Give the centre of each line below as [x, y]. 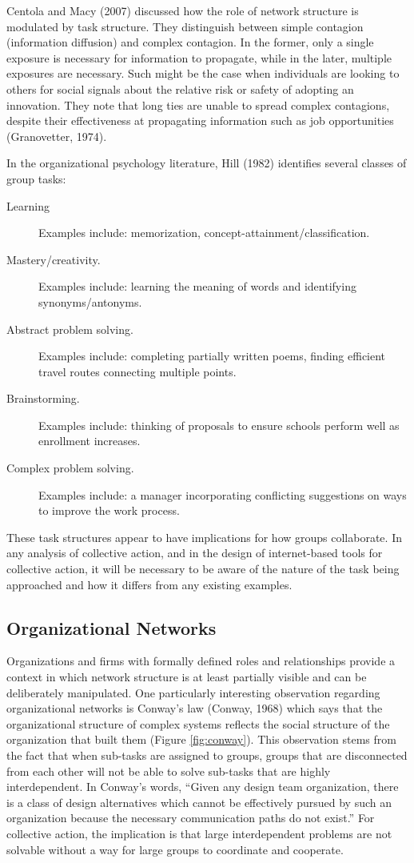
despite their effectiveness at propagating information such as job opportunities [200, 120]
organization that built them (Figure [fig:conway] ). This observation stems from [201, 739]
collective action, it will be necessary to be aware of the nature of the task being [203, 569]
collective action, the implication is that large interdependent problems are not [199, 833]
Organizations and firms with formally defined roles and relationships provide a [201, 661]
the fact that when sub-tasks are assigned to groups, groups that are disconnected [207, 755]
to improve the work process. [109, 510]
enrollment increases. [90, 441]
